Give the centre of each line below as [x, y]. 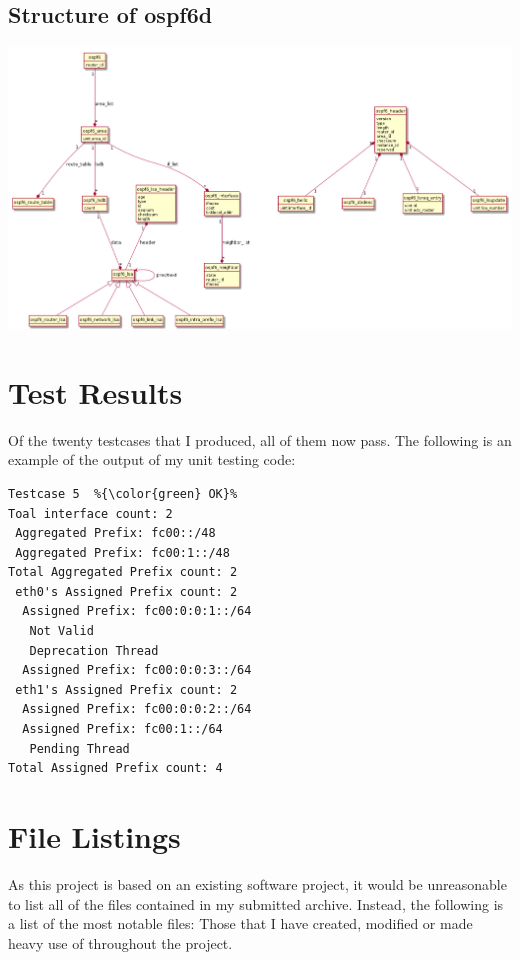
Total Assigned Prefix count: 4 [115, 768]
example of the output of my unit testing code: [152, 459]
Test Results [95, 391]
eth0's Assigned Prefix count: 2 [126, 591]
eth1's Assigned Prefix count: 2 [126, 689]
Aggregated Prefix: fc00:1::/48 [122, 552]
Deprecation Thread [94, 650]
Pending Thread [79, 748]
